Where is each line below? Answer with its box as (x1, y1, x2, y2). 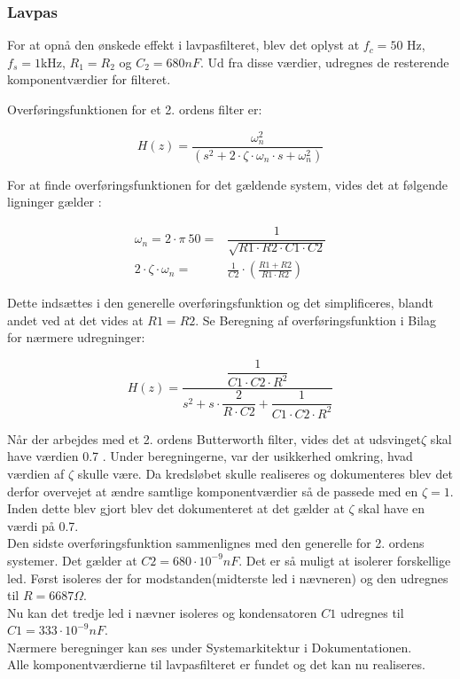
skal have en (358, 499, 425, 518)
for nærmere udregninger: (7, 328, 145, 347)
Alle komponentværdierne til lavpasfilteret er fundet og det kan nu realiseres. (7, 655, 425, 674)
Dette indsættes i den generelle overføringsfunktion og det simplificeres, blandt (7, 293, 434, 312)
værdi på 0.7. (7, 516, 79, 535)
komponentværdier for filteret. (7, 70, 171, 89)
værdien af (7, 464, 65, 482)
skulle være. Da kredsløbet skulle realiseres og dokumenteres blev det (77, 464, 453, 482)
